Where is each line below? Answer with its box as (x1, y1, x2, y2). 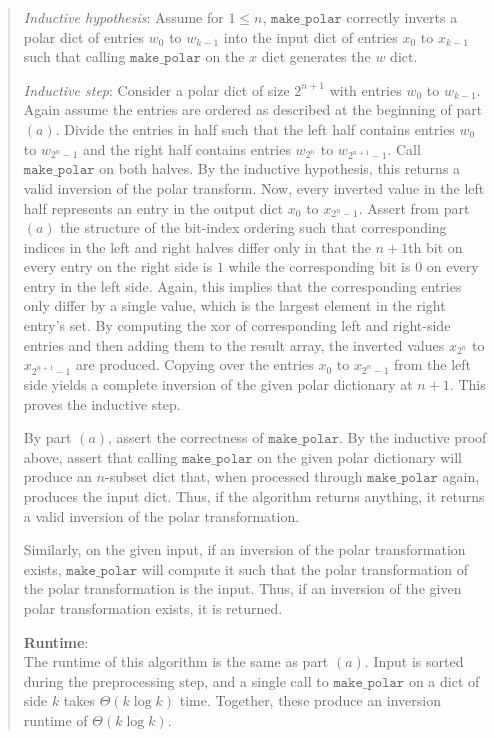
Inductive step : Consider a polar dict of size (23, 79, 290, 100)
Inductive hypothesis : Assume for (23, 7, 224, 27)
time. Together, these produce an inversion (179, 690, 441, 711)
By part (23, 427, 72, 448)
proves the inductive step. (23, 393, 181, 414)
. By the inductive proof (339, 427, 487, 448)
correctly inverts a (346, 7, 458, 27)
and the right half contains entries (83, 138, 291, 159)
